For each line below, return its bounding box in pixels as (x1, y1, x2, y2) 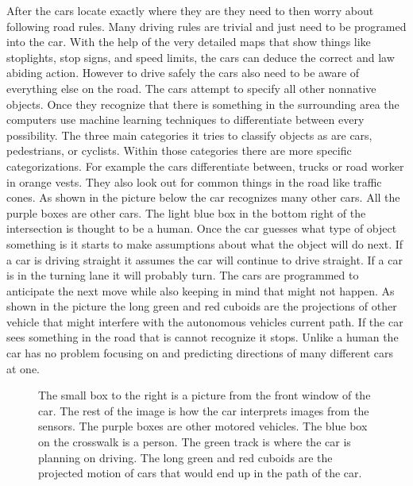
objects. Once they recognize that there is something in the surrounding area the (6, 95, 399, 112)
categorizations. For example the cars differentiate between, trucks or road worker (6, 157, 404, 174)
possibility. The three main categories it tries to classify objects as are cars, (6, 126, 372, 143)
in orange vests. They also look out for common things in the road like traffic (6, 173, 382, 190)
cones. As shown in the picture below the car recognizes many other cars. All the (6, 189, 400, 206)
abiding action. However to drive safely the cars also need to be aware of (6, 64, 360, 81)
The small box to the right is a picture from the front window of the (38, 387, 371, 403)
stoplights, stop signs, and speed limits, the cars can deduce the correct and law (6, 48, 395, 65)
